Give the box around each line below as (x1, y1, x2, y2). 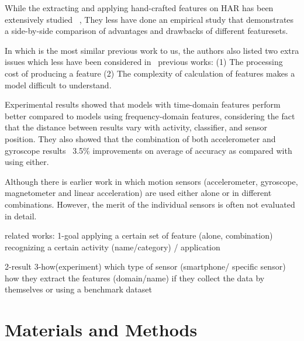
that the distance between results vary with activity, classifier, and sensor (5, 121, 268, 133)
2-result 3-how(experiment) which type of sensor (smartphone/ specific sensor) (5, 260, 286, 273)
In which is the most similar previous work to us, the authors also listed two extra (5, 44, 299, 56)
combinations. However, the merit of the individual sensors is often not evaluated (5, 198, 295, 210)
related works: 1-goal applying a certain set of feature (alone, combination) (5, 229, 273, 242)
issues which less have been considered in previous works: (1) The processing (5, 56, 283, 68)
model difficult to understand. (5, 78, 112, 91)
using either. (5, 156, 49, 168)
